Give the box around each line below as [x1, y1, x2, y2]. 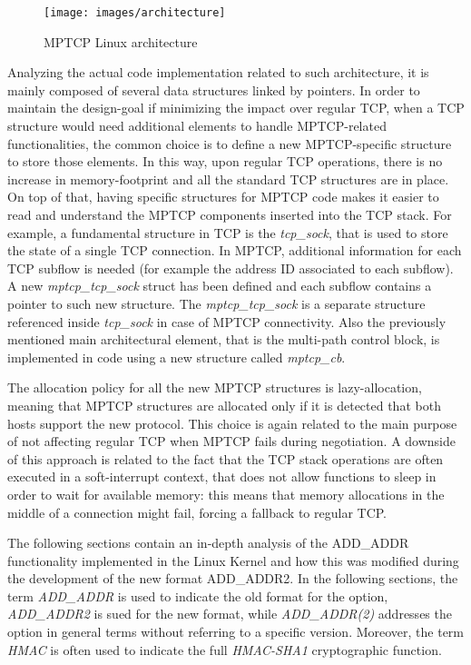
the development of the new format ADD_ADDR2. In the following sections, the [7, 569, 458, 588]
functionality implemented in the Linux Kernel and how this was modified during [7, 551, 459, 570]
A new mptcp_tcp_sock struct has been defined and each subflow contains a [7, 276, 432, 295]
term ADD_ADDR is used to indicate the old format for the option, [7, 586, 388, 605]
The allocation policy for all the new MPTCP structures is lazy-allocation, [7, 378, 422, 397]
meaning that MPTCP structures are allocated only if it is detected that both [7, 395, 441, 414]
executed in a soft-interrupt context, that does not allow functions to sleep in [7, 467, 437, 486]
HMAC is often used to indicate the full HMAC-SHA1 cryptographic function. [7, 640, 442, 659]
